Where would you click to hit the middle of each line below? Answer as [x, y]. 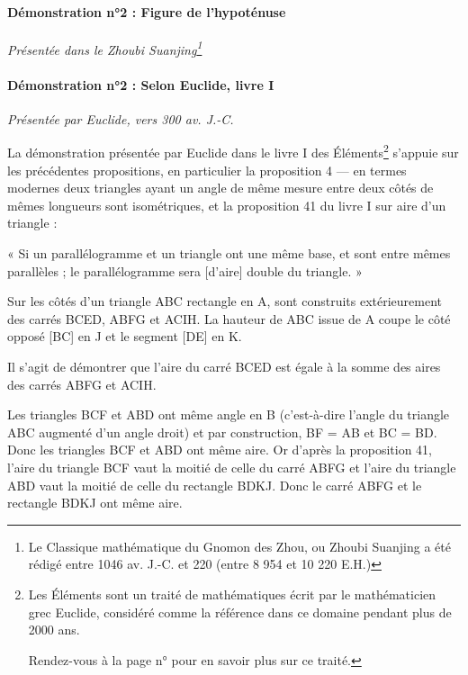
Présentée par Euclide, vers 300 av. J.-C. [121, 118]
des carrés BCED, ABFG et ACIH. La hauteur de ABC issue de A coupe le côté [229, 318]
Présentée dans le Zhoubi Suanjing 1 [105, 48]
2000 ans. [54, 630]
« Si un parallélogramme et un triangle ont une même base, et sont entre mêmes [229, 253]
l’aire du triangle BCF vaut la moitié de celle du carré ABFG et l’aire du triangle [232, 467]
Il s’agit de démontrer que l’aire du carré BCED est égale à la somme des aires [224, 367]
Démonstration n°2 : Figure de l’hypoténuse [147, 11]
